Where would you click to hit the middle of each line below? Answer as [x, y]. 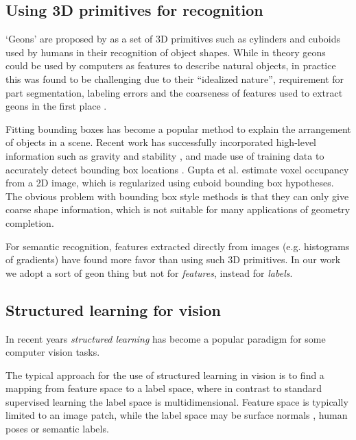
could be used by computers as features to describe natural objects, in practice [171, 65]
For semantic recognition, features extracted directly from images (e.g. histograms [178, 246]
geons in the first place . [56, 106]
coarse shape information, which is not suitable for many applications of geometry [178, 209]
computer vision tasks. [53, 352]
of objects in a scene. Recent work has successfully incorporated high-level [161, 142]
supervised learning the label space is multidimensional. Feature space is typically [177, 401]
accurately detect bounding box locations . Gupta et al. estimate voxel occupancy [177, 169]
